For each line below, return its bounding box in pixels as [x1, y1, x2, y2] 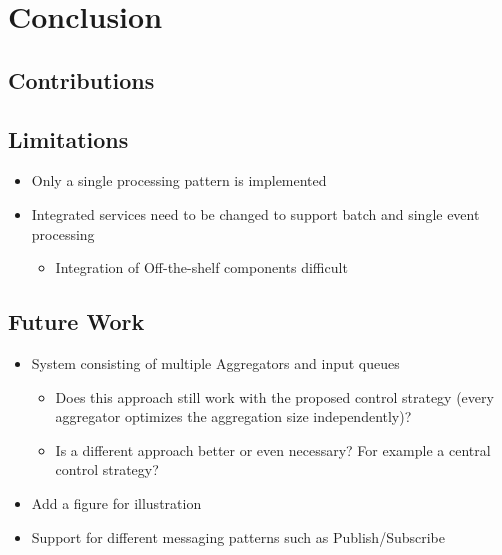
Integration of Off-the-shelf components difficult [55, 257, 348, 278]
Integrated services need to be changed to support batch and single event [31, 203, 480, 224]
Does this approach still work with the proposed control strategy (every [55, 386, 494, 407]
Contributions [8, 64, 155, 95]
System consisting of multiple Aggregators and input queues [31, 352, 400, 373]
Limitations [8, 123, 129, 154]
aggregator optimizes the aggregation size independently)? [55, 406, 412, 427]
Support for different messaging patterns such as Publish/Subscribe [31, 526, 445, 547]
